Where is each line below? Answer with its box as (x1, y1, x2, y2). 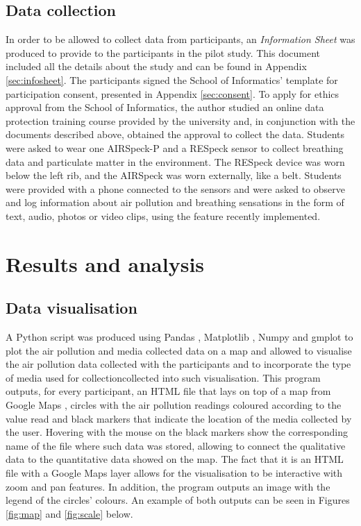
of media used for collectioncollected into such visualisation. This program (6, 370, 321, 384)
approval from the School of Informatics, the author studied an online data (6, 100, 324, 114)
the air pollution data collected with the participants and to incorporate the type (6, 357, 351, 371)
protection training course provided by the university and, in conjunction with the (6, 113, 355, 128)
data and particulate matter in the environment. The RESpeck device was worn (6, 154, 345, 169)
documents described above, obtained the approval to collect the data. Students (6, 127, 344, 142)
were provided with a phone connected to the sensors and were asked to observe (6, 181, 345, 196)
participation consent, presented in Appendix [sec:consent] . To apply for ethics (6, 86, 339, 101)
